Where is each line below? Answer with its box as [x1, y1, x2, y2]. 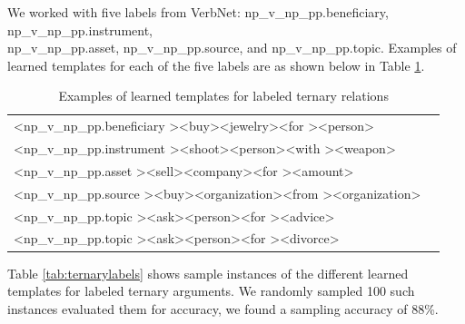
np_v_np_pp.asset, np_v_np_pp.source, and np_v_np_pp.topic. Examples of [7, 38, 457, 57]
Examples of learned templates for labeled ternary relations [58, 86, 389, 105]
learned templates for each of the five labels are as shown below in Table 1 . [7, 55, 425, 74]
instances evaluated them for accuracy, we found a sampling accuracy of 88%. [7, 299, 439, 318]
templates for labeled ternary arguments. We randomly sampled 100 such [7, 281, 415, 300]
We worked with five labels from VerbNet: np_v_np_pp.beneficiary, [7, 3, 389, 21]
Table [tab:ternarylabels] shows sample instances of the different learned [7, 263, 409, 282]
